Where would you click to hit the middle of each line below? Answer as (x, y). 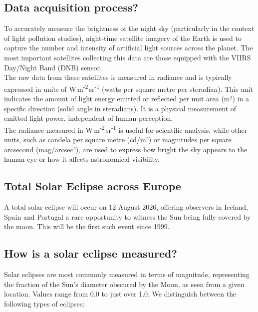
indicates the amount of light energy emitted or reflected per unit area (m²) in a (127, 99)
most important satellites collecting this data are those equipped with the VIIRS (128, 57)
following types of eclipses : (44, 303)
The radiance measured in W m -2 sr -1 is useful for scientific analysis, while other (126, 129)
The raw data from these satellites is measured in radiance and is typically (118, 77)
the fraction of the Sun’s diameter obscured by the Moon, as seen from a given (124, 284)
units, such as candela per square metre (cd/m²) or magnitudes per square (118, 140)
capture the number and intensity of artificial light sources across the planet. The (129, 48)
